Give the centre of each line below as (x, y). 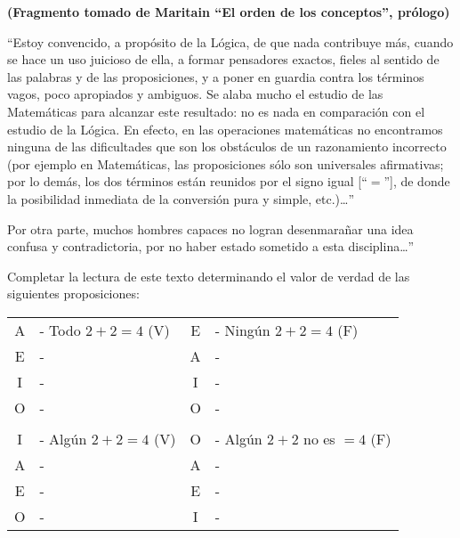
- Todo (60, 330)
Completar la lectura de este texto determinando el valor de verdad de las (209, 276)
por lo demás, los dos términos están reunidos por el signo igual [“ (187, 181)
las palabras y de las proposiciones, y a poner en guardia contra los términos (216, 76)
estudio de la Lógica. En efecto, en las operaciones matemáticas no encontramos (225, 129)
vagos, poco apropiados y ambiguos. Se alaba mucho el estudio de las (195, 94)
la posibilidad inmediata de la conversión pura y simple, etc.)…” (181, 198)
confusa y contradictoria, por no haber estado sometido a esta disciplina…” (211, 246)
